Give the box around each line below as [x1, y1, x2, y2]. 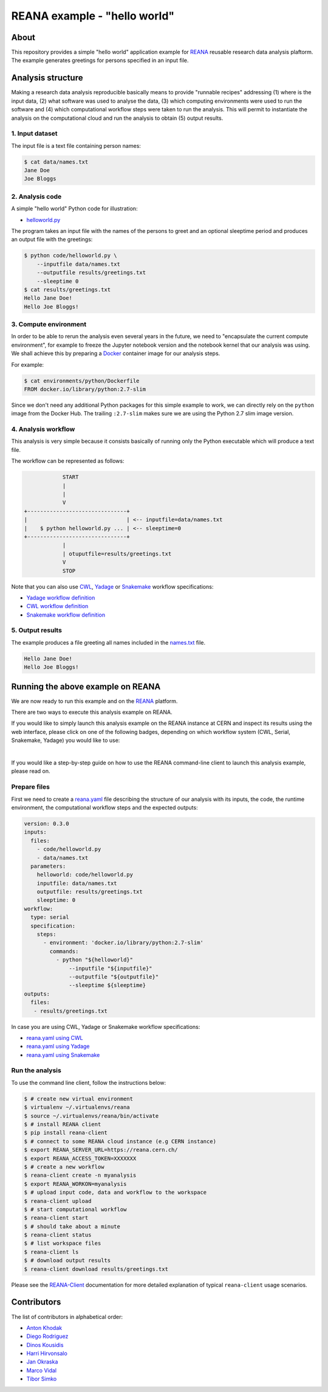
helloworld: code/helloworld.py [36, 871, 134, 878]
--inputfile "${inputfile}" [69, 964, 152, 972]
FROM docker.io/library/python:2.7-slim [24, 386, 146, 392]
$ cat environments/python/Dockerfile [24, 377, 140, 384]
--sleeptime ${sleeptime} [69, 982, 146, 989]
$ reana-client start [24, 1214, 89, 1222]
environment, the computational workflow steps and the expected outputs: [11, 803, 198, 811]
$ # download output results [24, 1257, 111, 1264]
